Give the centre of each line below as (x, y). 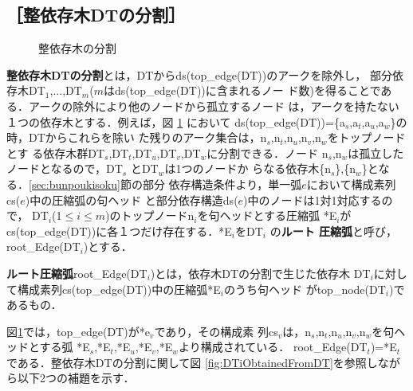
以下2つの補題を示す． (76, 378)
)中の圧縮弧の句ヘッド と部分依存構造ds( (132, 199)
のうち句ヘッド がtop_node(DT (305, 289)
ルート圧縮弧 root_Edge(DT (77, 273)
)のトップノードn (149, 215)
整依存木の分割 (77, 48)
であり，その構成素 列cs (216, 331)
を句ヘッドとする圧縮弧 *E (267, 215)
